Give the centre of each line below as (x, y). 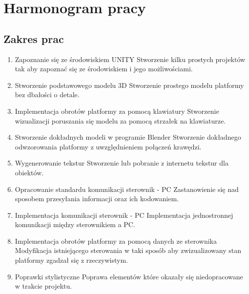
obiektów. (29, 172)
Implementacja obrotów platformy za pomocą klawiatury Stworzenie (117, 111)
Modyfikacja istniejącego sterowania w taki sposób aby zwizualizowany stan (128, 250)
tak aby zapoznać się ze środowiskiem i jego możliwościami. (104, 69)
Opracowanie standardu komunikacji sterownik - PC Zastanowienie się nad (127, 189)
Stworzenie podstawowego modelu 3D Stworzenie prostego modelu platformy (129, 85)
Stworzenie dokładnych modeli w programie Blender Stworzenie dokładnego (128, 137)
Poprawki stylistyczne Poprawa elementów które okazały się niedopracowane (129, 276)
